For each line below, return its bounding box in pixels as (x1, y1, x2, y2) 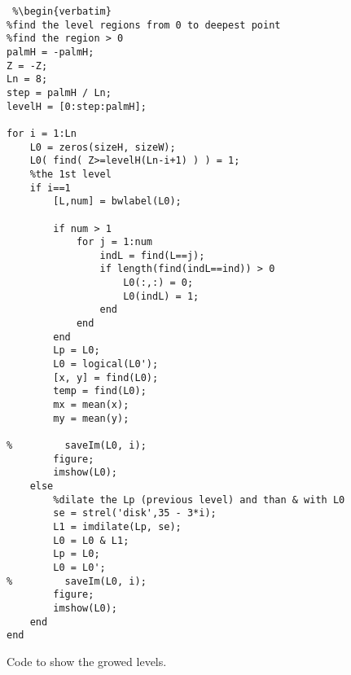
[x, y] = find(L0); (53, 371, 159, 384)
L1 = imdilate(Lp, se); (53, 520, 182, 533)
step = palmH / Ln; (7, 86, 112, 99)
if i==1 (29, 182, 71, 194)
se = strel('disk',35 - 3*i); (53, 507, 217, 519)
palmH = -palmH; (7, 46, 94, 58)
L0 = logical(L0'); (53, 358, 159, 370)
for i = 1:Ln (7, 127, 77, 139)
